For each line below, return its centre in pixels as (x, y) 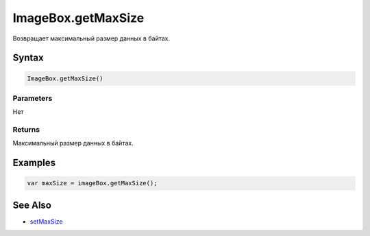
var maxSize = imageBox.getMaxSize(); (92, 183)
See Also (32, 205)
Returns (26, 130)
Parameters (33, 98)
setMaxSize (46, 221)
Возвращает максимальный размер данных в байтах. (91, 38)
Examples (34, 163)
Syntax (28, 58)
